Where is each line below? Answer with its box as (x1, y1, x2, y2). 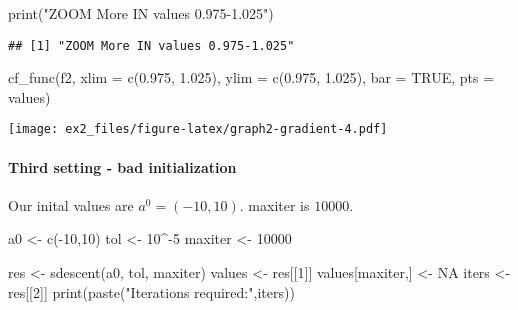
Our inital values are (8, 194, 134, 215)
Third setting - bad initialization (8, 156, 237, 177)
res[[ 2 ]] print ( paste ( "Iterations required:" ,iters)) (8, 281, 295, 302)
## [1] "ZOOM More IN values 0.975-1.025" (8, 38, 295, 53)
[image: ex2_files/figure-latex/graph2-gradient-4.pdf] (8, 122, 388, 137)
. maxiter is (239, 194, 310, 215)
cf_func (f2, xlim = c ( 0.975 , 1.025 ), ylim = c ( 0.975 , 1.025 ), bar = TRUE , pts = (8, 67, 495, 88)
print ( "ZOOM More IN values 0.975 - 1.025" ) (8, 3, 274, 23)
